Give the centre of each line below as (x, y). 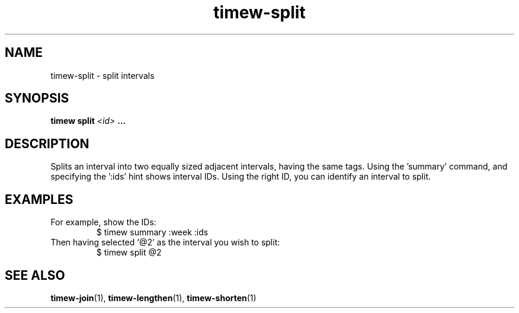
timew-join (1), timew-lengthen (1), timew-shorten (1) (153, 298)
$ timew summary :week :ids (152, 232)
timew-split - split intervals (102, 75)
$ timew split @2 (129, 253)
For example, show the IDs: (103, 222)
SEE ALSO (35, 275)
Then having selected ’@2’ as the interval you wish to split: (165, 242)
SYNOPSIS (37, 98)
